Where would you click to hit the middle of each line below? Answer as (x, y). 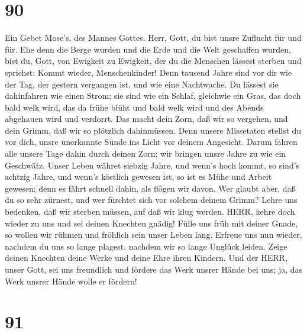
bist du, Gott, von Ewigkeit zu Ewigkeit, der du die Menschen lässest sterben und (153, 61)
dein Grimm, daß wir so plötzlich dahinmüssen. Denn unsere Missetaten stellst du (153, 130)
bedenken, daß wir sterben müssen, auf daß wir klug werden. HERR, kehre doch (150, 211)
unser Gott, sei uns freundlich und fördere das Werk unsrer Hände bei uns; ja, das (154, 269)
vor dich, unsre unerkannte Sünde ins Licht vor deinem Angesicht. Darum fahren (151, 142)
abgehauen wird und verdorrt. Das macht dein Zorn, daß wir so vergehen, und (146, 119)
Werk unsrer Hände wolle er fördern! (71, 281)
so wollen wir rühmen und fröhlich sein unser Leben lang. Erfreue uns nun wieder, (153, 235)
